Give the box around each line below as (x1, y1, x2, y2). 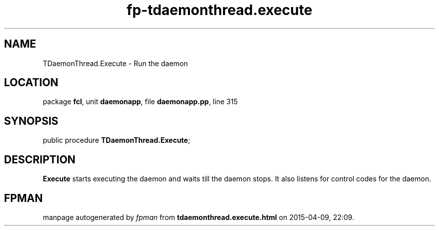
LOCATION (4, 76, 59, 89)
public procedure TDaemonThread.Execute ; (43, 136, 190, 145)
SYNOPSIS (4, 114, 59, 127)
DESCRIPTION (4, 153, 76, 166)
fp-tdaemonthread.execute (126, 2, 313, 19)
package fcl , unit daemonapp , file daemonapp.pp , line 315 (43, 97, 238, 106)
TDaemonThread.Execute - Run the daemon (43, 59, 188, 68)
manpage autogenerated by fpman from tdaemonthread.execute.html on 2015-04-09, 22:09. (43, 212, 354, 221)
